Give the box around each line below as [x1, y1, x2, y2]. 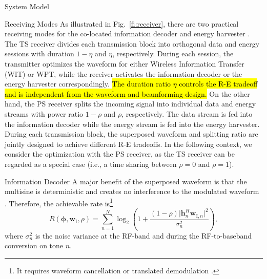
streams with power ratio [5, 108, 84, 119]
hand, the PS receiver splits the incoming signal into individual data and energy [5, 98, 256, 109]
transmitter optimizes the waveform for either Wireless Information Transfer [5, 58, 244, 69]
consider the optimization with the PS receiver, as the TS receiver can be [5, 148, 235, 159]
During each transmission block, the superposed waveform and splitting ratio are [5, 128, 258, 139]
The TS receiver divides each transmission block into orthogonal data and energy [5, 38, 260, 49]
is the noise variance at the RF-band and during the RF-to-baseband [35, 230, 252, 241]
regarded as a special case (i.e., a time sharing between [5, 158, 177, 169]
